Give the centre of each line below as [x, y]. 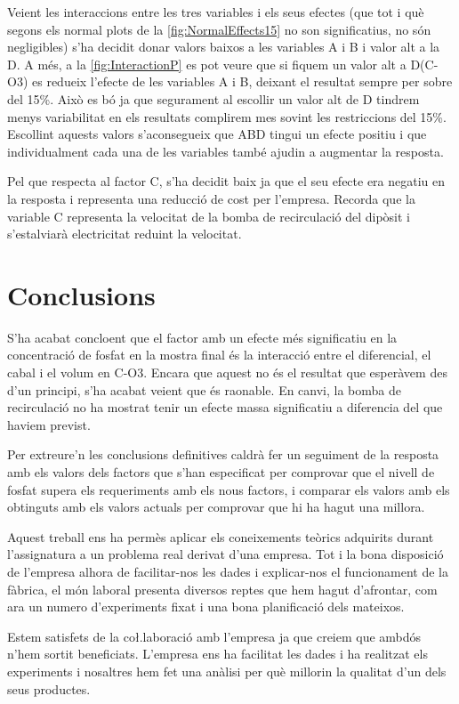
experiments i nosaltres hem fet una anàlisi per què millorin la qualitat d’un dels [227, 671]
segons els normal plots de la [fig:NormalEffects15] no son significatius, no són [219, 29]
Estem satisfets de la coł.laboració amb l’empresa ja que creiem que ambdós [214, 636]
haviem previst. [49, 424]
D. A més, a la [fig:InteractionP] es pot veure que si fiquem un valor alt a [207, 64]
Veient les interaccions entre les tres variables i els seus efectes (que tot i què [216, 12]
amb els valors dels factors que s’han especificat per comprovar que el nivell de [221, 472]
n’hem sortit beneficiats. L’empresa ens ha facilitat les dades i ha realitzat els [217, 654]
